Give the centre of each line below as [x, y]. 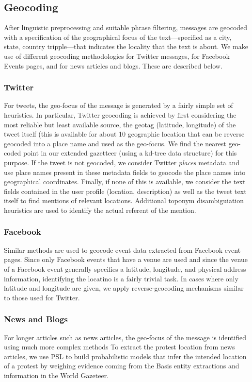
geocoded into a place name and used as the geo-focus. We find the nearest [115, 143]
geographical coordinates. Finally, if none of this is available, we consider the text [125, 182]
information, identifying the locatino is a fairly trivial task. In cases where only [121, 278]
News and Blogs [36, 319]
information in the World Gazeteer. [56, 375]
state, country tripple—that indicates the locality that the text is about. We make [126, 46]
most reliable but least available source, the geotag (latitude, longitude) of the [120, 124]
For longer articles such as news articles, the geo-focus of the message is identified [125, 337]
